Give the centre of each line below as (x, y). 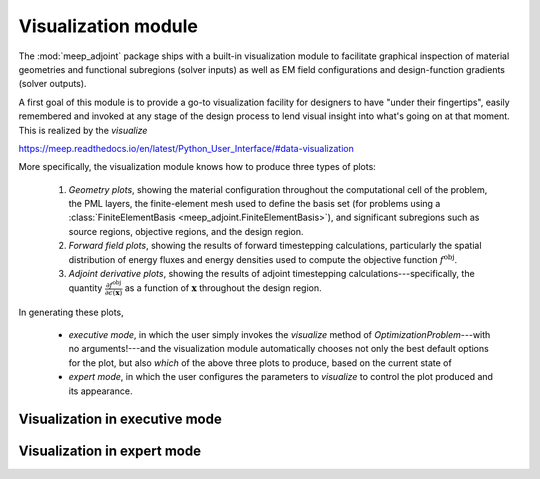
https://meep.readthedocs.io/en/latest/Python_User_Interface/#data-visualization (186, 148)
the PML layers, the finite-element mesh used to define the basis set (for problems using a (254, 204)
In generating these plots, (71, 312)
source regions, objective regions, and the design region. (186, 231)
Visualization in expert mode (110, 451)
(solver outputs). (52, 84)
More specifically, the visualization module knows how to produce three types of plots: (197, 167)
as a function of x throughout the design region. (223, 287)
